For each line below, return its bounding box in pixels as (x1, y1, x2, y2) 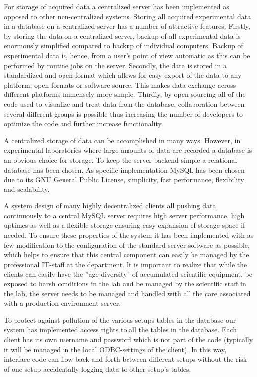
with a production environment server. (4, 298, 121, 308)
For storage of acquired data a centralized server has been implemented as (4, 1, 229, 11)
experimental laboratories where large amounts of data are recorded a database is (4, 145, 252, 155)
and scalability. (4, 184, 50, 194)
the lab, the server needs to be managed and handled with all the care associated (4, 288, 251, 298)
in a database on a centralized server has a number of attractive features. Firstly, (4, 21, 250, 31)
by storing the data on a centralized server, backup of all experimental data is (4, 30, 241, 41)
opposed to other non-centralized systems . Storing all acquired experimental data (4, 11, 251, 21)
